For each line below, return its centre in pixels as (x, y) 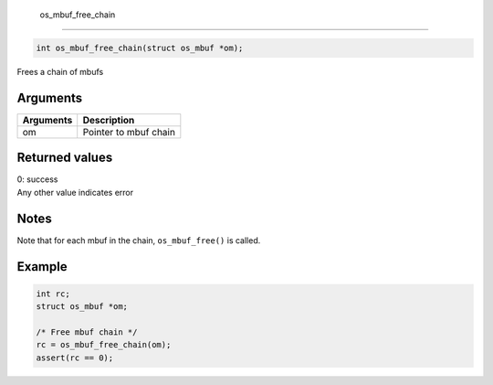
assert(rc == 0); (75, 358)
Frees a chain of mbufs (60, 71)
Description (109, 120)
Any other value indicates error (75, 192)
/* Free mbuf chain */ (87, 332)
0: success (37, 179)
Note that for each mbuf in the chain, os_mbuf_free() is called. (139, 240)
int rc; (53, 294)
